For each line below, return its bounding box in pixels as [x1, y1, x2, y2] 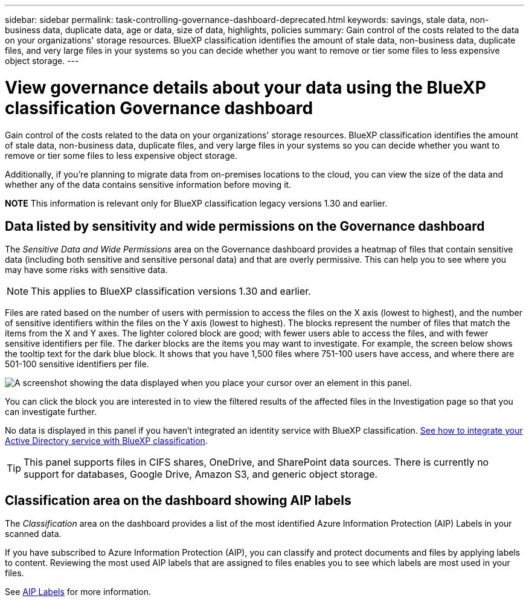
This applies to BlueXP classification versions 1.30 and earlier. [31, 285, 311, 298]
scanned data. [5, 529, 62, 539]
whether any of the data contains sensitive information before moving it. [5, 179, 292, 190]
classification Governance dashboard [5, 97, 313, 118]
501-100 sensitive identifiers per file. [5, 359, 149, 370]
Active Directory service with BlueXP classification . [5, 435, 208, 446]
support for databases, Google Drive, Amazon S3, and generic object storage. [24, 468, 378, 481]
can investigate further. [5, 407, 97, 417]
